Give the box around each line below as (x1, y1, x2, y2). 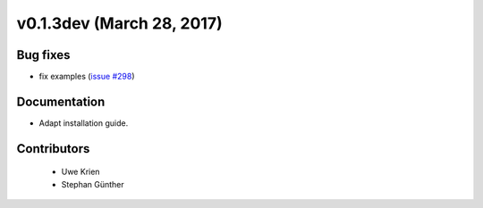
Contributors (16, 141, 90, 156)
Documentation (16, 94, 106, 109)
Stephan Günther (61, 179, 124, 189)
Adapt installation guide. (38, 117, 129, 129)
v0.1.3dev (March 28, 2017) (16, 13, 223, 33)
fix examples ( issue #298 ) (38, 71, 135, 82)
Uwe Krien (61, 166, 100, 178)
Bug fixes (16, 47, 71, 62)
